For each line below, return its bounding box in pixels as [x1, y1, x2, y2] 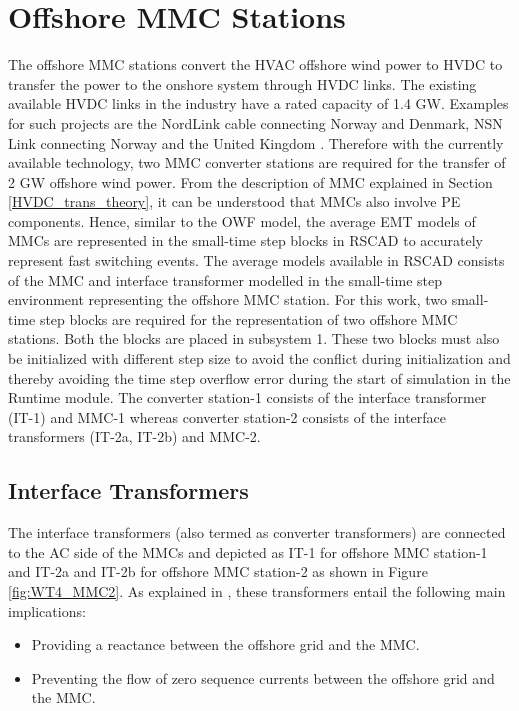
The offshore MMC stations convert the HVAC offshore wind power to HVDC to [8, 54, 503, 75]
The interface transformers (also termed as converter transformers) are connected [8, 522, 506, 543]
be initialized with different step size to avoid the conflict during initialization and [8, 348, 511, 369]
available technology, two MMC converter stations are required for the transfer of [8, 152, 506, 173]
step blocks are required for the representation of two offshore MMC [39, 308, 458, 329]
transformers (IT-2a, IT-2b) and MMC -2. [8, 426, 261, 447]
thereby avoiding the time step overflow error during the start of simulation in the [8, 367, 511, 388]
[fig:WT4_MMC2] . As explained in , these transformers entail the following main [8, 580, 506, 601]
